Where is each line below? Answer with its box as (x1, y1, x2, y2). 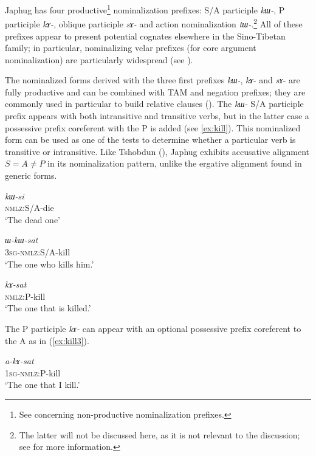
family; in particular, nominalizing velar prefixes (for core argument (5, 41, 256, 54)
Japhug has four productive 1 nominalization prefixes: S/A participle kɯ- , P (5, 2, 285, 16)
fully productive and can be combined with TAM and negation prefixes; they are (5, 85, 306, 98)
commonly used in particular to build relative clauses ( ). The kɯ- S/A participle (5, 97, 304, 110)
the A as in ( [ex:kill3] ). (5, 334, 89, 347)
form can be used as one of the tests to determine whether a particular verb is (5, 133, 296, 146)
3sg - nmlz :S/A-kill (5, 246, 70, 258)
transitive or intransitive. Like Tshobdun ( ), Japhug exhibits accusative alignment (5, 145, 310, 157)
